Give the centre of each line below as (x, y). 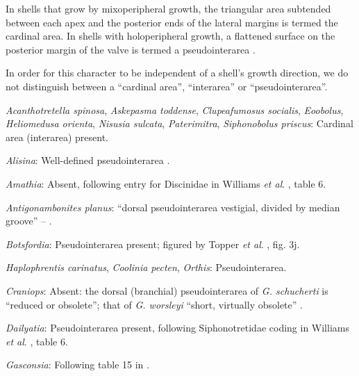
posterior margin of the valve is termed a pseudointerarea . (131, 49)
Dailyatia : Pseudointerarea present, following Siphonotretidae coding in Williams (177, 328)
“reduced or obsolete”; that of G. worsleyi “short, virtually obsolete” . (154, 304)
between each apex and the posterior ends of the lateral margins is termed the (172, 22)
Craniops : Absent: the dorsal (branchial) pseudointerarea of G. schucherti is (167, 290)
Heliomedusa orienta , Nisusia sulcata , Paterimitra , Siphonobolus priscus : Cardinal (179, 123)
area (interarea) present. (57, 137)
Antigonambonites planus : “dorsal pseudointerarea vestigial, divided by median (173, 207)
